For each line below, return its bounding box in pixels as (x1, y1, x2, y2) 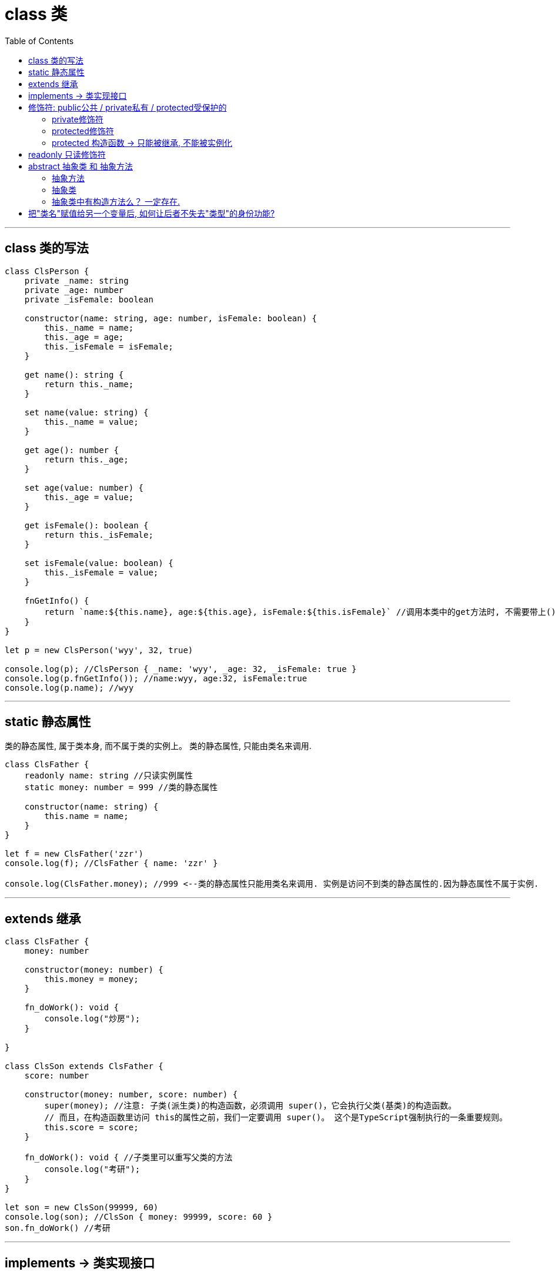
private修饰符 (52, 114, 103, 124)
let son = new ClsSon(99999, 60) (5, 1203, 159, 1213)
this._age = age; (44, 332, 124, 342)
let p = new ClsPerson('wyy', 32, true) (5, 645, 193, 655)
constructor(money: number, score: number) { (24, 1090, 238, 1100)
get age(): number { (24, 445, 119, 455)
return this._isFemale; (44, 530, 153, 540)
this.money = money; (44, 974, 139, 984)
